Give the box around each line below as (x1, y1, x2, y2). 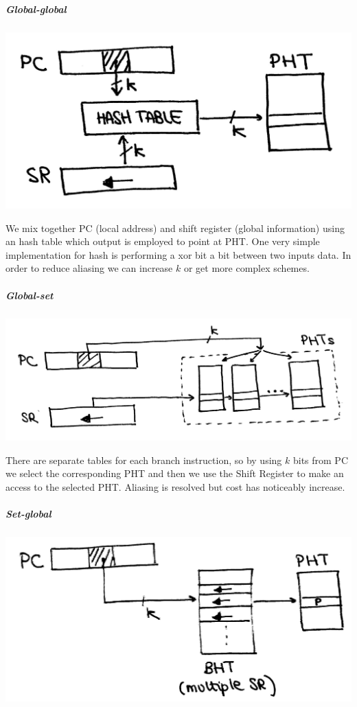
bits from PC (292, 452, 348, 467)
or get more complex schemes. (183, 261, 310, 275)
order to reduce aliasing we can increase (5, 261, 173, 275)
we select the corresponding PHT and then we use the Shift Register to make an (5, 466, 344, 480)
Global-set (5, 288, 54, 302)
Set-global (5, 507, 51, 521)
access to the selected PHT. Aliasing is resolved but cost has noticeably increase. (5, 479, 345, 494)
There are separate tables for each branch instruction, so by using (5, 452, 282, 467)
